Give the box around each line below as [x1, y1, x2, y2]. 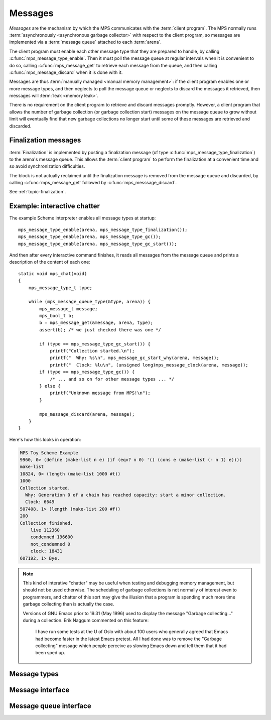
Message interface [9, 686, 70, 694]
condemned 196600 [30, 534, 73, 540]
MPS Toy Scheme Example [20, 450, 79, 455]
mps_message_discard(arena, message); [39, 411, 135, 417]
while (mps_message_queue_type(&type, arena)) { [28, 299, 151, 305]
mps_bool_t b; [39, 313, 74, 319]
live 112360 [30, 527, 60, 533]
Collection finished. [20, 520, 73, 526]
